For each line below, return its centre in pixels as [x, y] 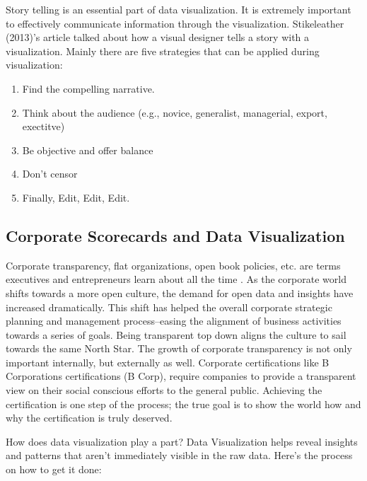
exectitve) [43, 126]
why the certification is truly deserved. [89, 418]
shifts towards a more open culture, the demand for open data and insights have [180, 292]
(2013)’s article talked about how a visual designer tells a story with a [158, 37]
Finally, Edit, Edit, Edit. [76, 197]
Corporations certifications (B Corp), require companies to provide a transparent [181, 376]
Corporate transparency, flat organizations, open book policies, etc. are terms [173, 265]
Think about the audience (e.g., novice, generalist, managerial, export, [175, 112]
